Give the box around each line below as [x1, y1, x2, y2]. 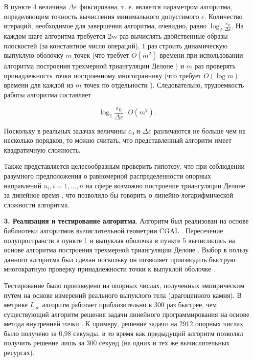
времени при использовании [160, 50, 243, 60]
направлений [4, 180, 42, 190]
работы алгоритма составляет [4, 89, 91, 99]
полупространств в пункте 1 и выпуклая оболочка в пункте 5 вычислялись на [4, 235, 235, 245]
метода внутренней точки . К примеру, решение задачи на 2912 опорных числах [4, 318, 243, 329]
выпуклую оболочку [4, 50, 64, 60]
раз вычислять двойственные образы [119, 30, 228, 41]
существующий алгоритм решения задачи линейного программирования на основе [4, 309, 250, 319]
